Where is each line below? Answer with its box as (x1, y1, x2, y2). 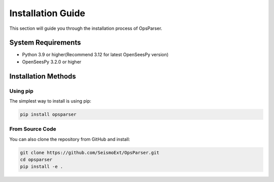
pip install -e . (20, 164, 63, 169)
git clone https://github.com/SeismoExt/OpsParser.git (20, 150, 159, 155)
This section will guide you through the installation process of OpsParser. (9, 25, 162, 31)
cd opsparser (20, 157, 53, 163)
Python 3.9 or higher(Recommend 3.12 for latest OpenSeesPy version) (22, 52, 169, 58)
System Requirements (9, 38, 81, 47)
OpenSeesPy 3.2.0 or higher (22, 59, 82, 65)
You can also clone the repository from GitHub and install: (9, 136, 130, 142)
